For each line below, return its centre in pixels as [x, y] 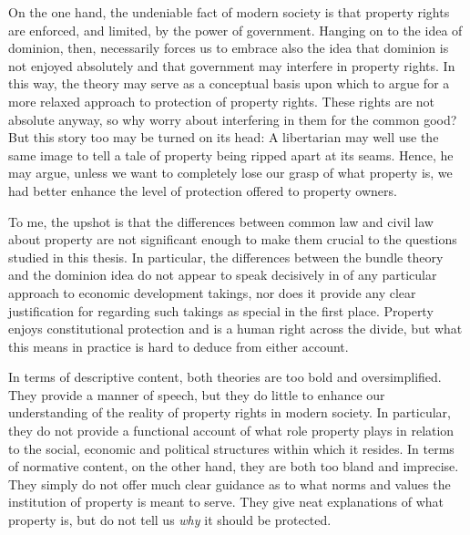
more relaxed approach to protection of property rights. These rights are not [222, 101]
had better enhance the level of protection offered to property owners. [203, 190]
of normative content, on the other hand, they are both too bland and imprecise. [234, 466]
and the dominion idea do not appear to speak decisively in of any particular [223, 275]
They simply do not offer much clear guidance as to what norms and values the [230, 484]
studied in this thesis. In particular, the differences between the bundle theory [226, 257]
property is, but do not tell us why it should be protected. [170, 520]
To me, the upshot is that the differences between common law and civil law [221, 221]
